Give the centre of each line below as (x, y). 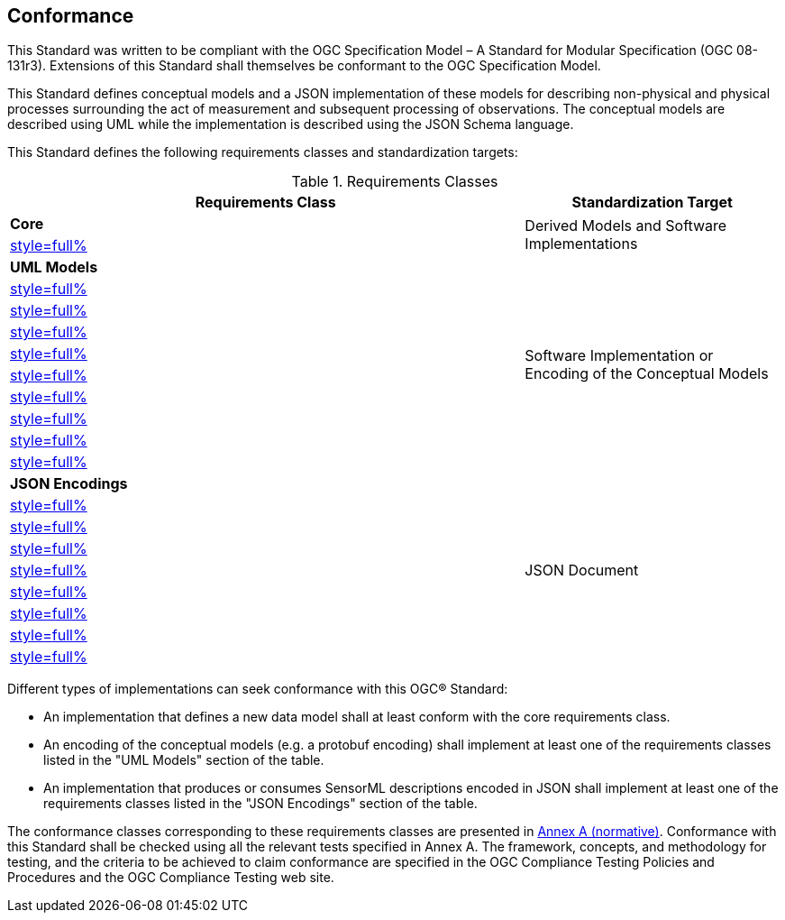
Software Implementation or (619, 356)
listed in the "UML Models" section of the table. (184, 760)
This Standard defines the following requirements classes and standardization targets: (263, 152)
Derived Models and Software (626, 226)
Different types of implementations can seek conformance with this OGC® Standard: (258, 689)
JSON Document (582, 570)
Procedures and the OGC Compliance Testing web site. (171, 878)
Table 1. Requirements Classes (395, 182)
